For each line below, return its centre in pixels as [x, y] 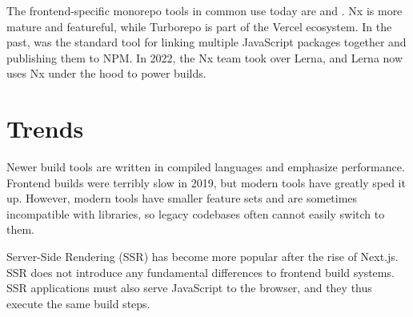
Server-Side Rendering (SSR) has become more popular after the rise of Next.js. [202, 257]
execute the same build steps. [78, 303]
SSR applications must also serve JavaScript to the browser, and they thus [189, 288]
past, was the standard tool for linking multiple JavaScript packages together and [206, 42]
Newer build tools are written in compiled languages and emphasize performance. [206, 167]
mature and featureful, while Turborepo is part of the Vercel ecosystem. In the [199, 26]
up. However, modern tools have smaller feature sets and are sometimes [182, 198]
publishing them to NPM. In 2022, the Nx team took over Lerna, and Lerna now [205, 57]
